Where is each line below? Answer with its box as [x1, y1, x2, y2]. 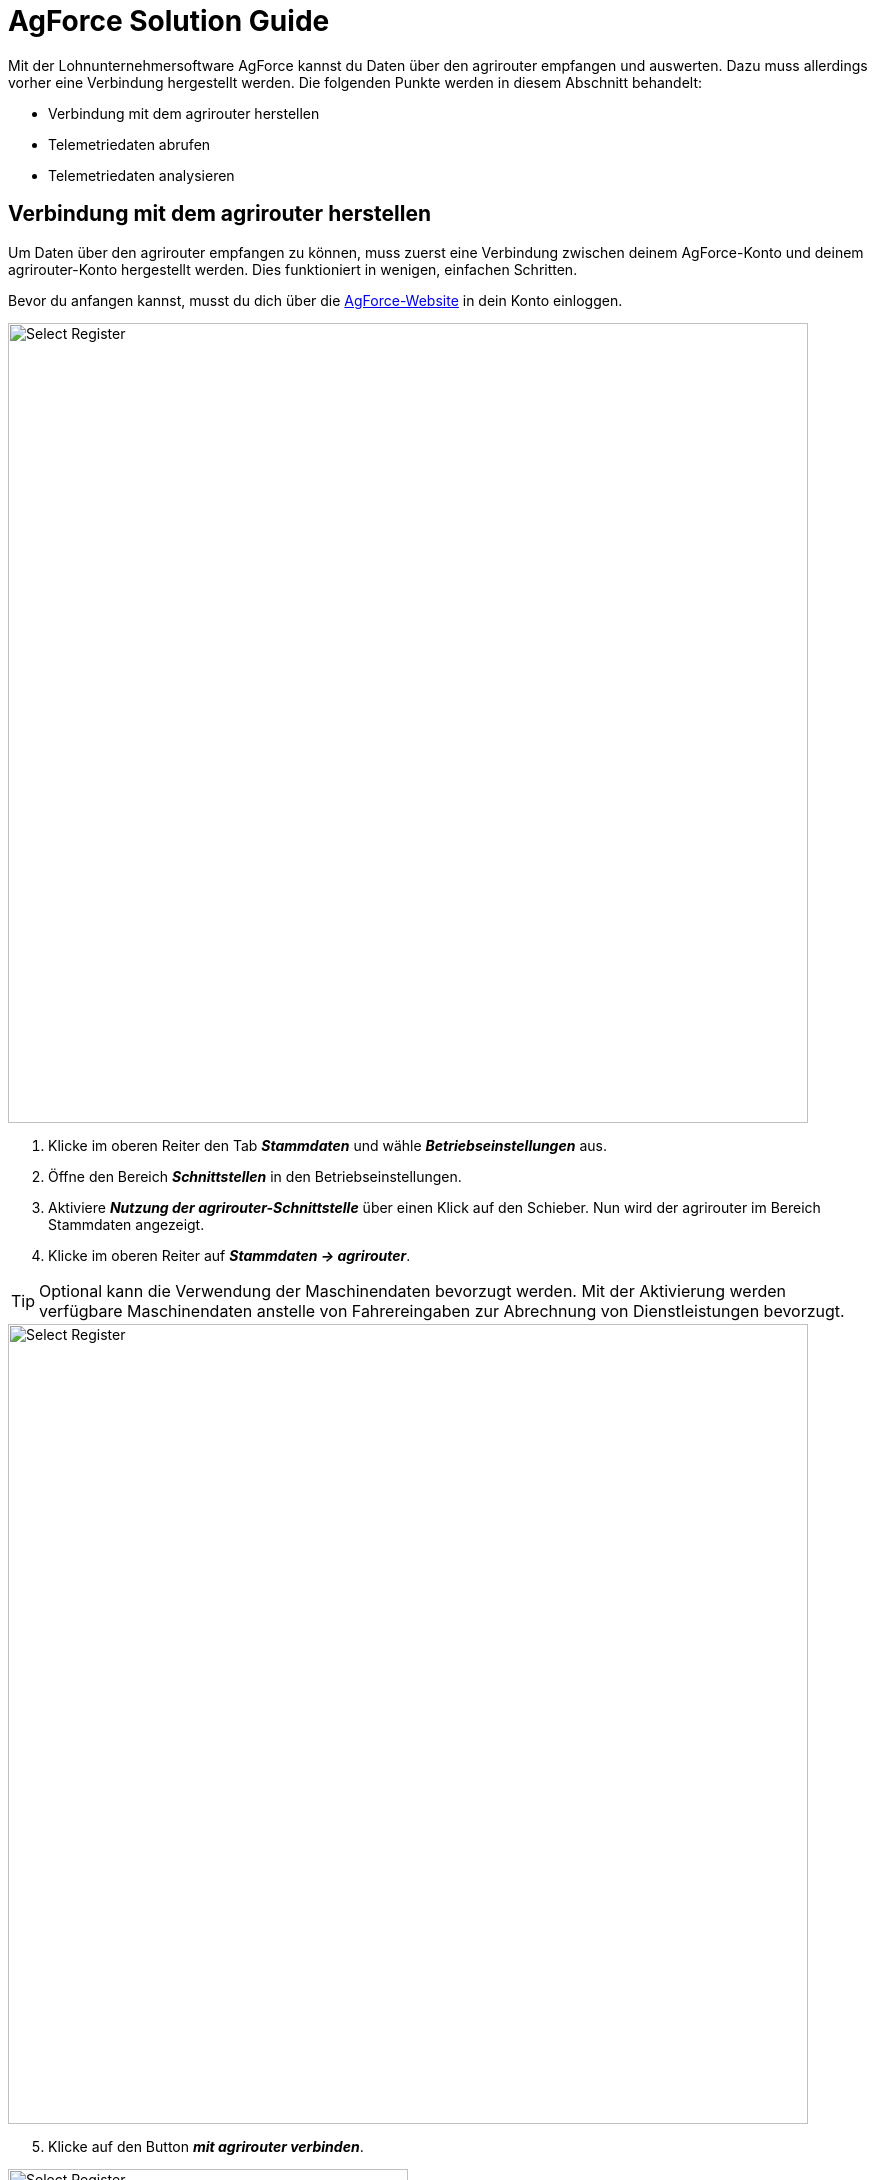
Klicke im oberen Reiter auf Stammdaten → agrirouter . [48, 1246, 411, 1264]
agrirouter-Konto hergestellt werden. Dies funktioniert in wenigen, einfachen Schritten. [8, 260, 578, 278]
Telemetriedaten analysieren [48, 166, 235, 184]
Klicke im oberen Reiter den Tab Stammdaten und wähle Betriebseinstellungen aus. [48, 1136, 607, 1154]
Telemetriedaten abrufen [48, 135, 211, 153]
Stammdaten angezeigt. [48, 1215, 205, 1233]
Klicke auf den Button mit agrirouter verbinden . [48, 2137, 364, 2155]
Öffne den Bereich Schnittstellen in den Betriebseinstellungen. [48, 1167, 462, 1185]
